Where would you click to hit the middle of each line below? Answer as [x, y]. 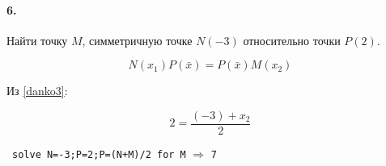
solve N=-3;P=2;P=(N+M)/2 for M [99, 155]
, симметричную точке [137, 40]
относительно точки [292, 40]
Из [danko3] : [37, 91]
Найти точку [37, 40]
